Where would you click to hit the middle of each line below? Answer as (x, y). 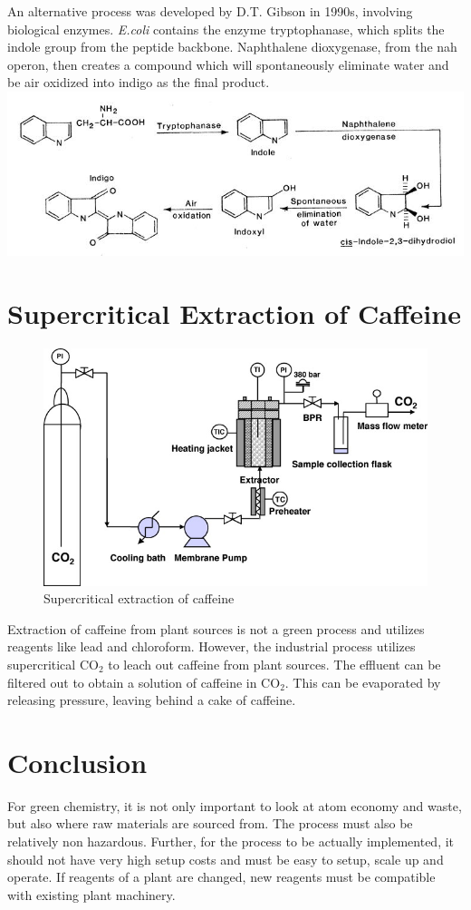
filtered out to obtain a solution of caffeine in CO (144, 682)
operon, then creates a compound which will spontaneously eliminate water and (228, 64)
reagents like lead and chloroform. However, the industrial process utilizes (211, 646)
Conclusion (77, 762)
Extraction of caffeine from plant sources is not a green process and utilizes (216, 628)
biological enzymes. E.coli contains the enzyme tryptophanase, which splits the (226, 29)
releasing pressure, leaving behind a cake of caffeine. (152, 700)
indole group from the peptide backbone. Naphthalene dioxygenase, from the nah (232, 47)
